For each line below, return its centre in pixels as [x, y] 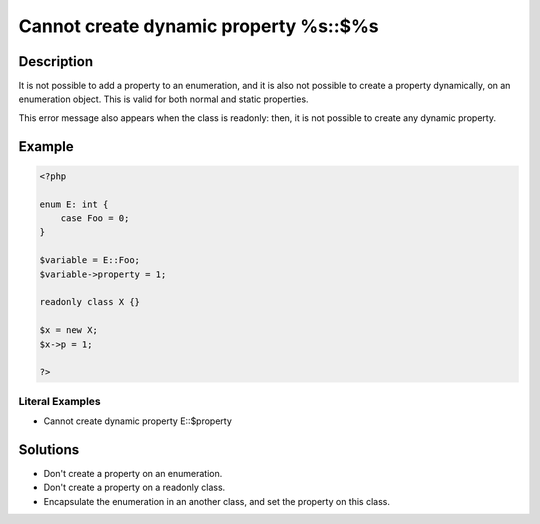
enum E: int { [74, 204]
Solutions [49, 449]
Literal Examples [59, 401]
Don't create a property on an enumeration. [133, 473]
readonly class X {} [89, 302]
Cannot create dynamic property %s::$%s [198, 26]
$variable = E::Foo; [89, 260]
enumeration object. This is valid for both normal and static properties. [163, 99]
